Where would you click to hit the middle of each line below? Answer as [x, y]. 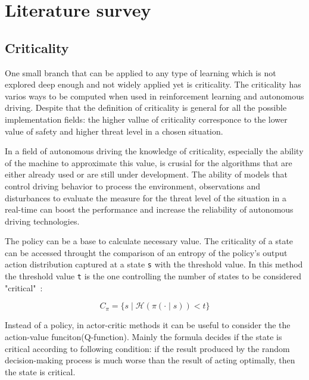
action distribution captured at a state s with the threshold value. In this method [154, 264]
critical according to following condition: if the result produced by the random [147, 348]
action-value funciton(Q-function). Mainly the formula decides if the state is [143, 336]
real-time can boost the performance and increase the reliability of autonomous [149, 209]
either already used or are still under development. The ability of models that [146, 174]
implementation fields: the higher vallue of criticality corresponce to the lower [146, 119]
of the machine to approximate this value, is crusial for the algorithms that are [149, 162]
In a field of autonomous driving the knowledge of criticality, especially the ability [154, 151]
